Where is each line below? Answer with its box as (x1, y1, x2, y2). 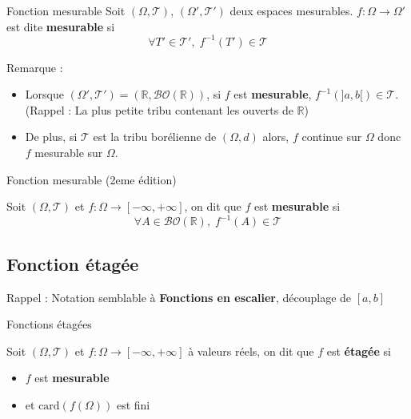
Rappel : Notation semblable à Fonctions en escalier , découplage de (6, 288, 352, 305)
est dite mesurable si (6, 18, 115, 34)
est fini (116, 396, 150, 413)
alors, (262, 128, 289, 145)
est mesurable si (253, 198, 341, 215)
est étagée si (326, 342, 391, 359)
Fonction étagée (6, 251, 139, 276)
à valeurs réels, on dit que (188, 342, 314, 359)
